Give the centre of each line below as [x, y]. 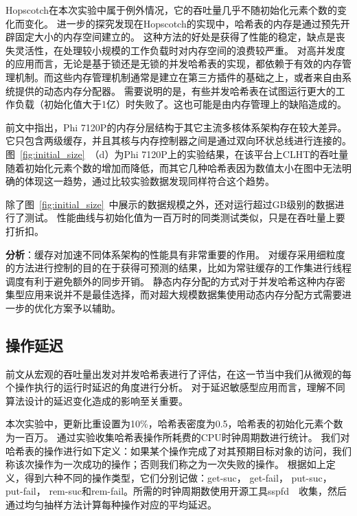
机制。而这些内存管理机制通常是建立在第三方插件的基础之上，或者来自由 [178, 77]
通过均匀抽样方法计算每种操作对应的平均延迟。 [111, 505]
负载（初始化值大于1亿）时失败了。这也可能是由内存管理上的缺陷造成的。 [181, 104]
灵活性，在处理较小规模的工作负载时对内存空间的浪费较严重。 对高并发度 [180, 50]
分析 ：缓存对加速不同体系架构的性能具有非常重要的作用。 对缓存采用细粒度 [175, 254]
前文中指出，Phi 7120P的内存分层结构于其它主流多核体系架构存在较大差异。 [176, 127]
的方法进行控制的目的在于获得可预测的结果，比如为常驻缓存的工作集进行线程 [178, 268]
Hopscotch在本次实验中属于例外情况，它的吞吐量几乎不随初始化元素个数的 [172, 10]
